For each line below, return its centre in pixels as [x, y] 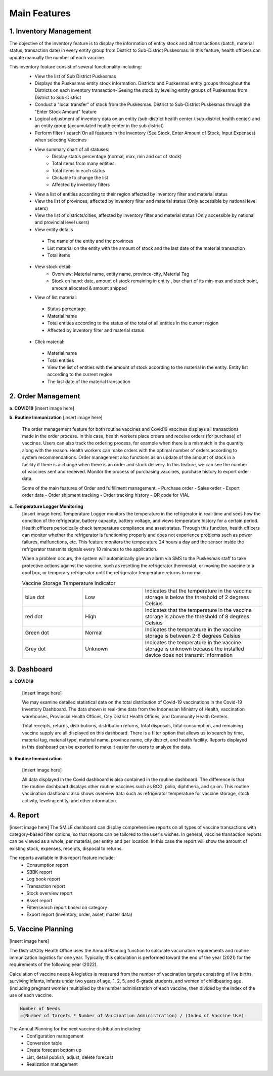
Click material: [50, 342]
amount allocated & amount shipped [89, 288]
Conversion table [44, 1043]
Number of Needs [40, 1008]
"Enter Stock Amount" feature [66, 112]
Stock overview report [50, 893]
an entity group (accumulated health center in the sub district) [99, 126]
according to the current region [80, 375]
